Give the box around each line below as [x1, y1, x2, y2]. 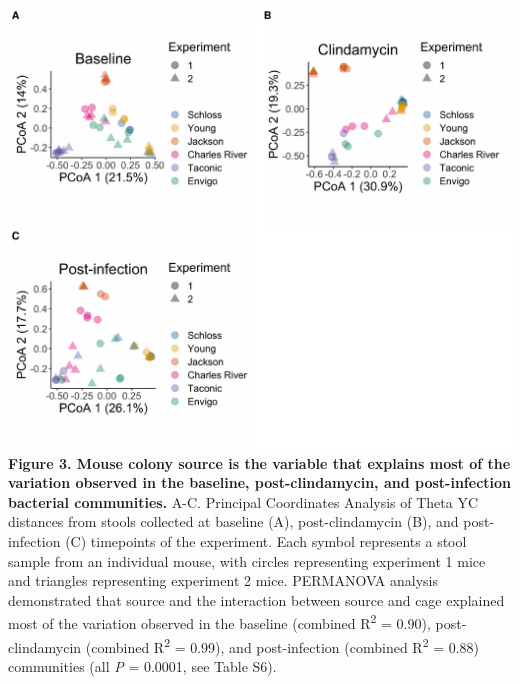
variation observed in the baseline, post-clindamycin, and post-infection [8, 472, 512, 493]
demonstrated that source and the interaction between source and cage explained [8, 589, 505, 610]
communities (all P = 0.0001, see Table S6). [8, 655, 277, 676]
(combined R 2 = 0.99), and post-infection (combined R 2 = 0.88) [85, 633, 480, 657]
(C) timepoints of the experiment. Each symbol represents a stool [65, 530, 467, 551]
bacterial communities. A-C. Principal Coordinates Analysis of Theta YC [8, 491, 479, 512]
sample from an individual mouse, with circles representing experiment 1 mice [8, 550, 486, 571]
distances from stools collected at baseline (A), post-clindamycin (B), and [8, 511, 459, 532]
